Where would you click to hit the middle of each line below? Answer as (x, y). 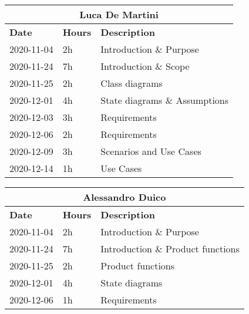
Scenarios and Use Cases (151, 151)
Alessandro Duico (124, 197)
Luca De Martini (119, 14)
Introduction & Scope (145, 66)
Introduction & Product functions (170, 249)
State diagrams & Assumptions (165, 100)
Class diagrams (132, 83)
